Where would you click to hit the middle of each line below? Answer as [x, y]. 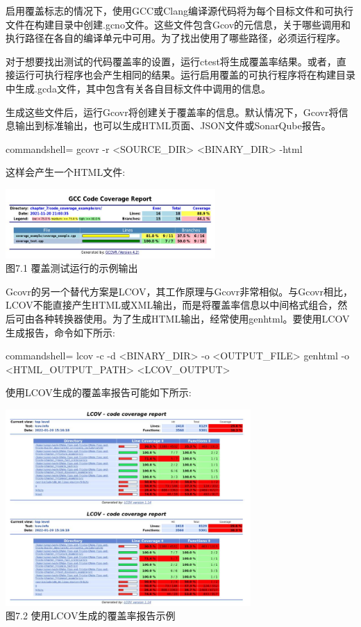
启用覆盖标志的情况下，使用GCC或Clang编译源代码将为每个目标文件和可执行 [179, 10]
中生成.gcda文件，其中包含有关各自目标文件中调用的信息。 [138, 88]
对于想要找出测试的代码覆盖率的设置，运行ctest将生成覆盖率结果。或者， [171, 61]
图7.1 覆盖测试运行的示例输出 [72, 268]
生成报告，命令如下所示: [60, 332]
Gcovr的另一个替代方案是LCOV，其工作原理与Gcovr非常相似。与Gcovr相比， [179, 291]
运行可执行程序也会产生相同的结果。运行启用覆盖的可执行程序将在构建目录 [185, 75]
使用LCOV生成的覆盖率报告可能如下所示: [99, 392]
